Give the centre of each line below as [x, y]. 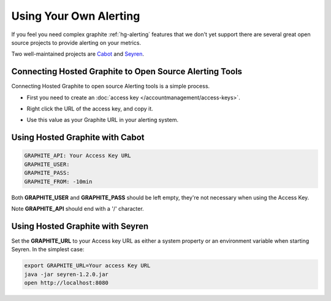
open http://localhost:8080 [66, 283]
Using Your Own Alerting [76, 16]
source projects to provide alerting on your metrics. [76, 42]
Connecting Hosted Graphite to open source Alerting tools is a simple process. [111, 86]
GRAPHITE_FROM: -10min [58, 181]
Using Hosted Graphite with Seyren [80, 226]
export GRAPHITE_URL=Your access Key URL [87, 266]
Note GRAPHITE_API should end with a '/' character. [78, 208]
